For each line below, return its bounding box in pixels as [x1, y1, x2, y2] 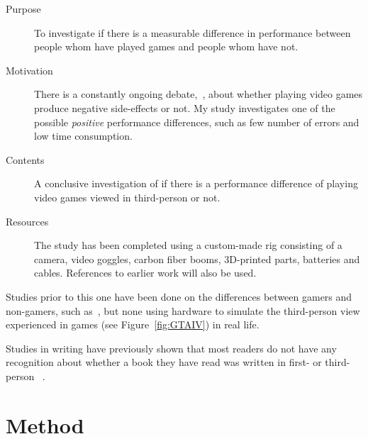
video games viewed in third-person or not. [34, 189, 221, 204]
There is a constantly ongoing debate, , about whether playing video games [34, 87, 363, 101]
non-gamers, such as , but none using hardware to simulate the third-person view [6, 303, 360, 318]
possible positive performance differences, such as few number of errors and [34, 114, 359, 129]
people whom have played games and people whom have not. [34, 39, 299, 54]
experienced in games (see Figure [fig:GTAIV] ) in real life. [6, 317, 260, 332]
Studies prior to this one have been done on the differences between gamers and [6, 289, 352, 304]
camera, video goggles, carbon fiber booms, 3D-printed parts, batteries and [34, 251, 360, 266]
